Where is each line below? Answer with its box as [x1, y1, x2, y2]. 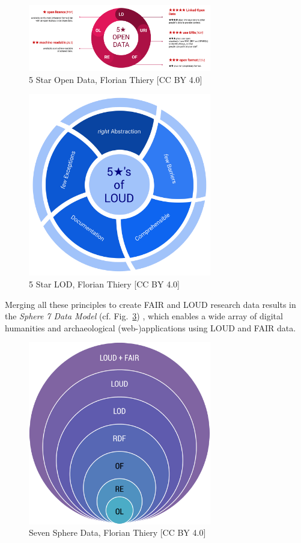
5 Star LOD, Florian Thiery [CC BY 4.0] [29, 278, 180, 290]
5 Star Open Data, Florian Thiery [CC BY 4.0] [29, 73, 202, 85]
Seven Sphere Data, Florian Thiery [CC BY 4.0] [29, 526, 206, 539]
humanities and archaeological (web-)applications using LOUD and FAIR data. [5, 321, 296, 334]
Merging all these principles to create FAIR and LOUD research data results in [5, 298, 296, 310]
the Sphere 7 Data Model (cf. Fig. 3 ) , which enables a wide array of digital [5, 310, 283, 322]
